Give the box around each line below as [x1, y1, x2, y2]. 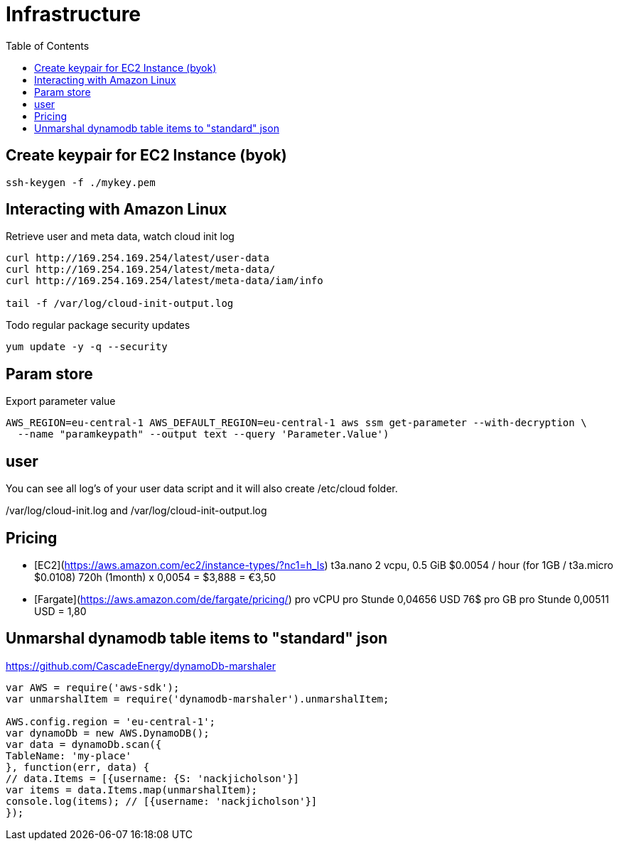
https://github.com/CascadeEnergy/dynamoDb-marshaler [6, 659, 276, 672]
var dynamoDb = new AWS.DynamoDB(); [6, 727, 210, 739]
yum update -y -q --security [6, 341, 168, 353]
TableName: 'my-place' [6, 749, 132, 761]
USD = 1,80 [34, 604, 87, 617]
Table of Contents [6, 39, 90, 52]
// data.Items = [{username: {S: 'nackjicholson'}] [6, 772, 300, 784]
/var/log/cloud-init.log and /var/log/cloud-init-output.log [6, 504, 267, 517]
